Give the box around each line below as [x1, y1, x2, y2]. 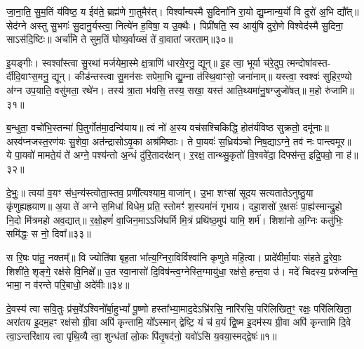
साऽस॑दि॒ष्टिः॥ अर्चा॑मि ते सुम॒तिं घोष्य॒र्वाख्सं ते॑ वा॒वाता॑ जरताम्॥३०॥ [6, 32, 233, 46]
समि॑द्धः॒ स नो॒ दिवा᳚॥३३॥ [6, 226, 91, 241]
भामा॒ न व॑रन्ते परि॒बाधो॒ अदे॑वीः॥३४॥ [6, 277, 130, 292]
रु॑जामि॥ [325, 82, 354, 97]
